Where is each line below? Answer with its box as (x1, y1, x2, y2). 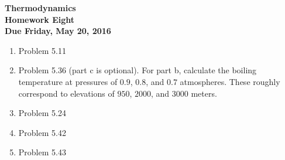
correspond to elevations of (18, 87, 115, 99)
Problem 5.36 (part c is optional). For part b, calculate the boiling (18, 64, 257, 76)
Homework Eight (5, 13, 75, 25)
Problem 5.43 (18, 146, 66, 158)
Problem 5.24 (18, 107, 66, 119)
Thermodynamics (5, 2, 76, 13)
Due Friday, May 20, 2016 (5, 25, 111, 37)
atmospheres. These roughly (180, 75, 280, 87)
